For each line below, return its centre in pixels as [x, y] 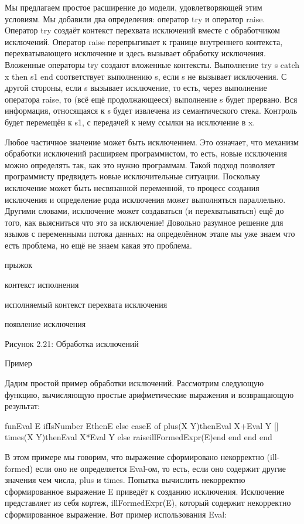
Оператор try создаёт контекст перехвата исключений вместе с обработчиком [142, 30]
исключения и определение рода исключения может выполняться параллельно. [145, 199]
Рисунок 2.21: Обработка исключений [72, 343]
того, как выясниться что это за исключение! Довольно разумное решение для [144, 222]
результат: [22, 406]
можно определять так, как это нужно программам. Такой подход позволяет [140, 164]
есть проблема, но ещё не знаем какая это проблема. [98, 245]
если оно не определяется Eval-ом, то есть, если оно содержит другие [160, 468]
